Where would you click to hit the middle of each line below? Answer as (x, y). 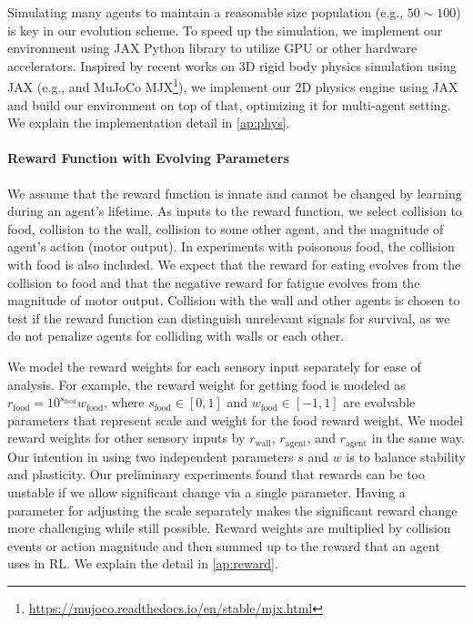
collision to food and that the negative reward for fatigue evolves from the (214, 282)
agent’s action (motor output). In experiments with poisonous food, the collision (231, 246)
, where (124, 402)
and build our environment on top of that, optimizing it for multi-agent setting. (229, 104)
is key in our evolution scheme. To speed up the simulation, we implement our (225, 30)
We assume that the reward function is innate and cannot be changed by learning (235, 193)
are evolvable (379, 402)
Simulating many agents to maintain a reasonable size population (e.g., (206, 12)
